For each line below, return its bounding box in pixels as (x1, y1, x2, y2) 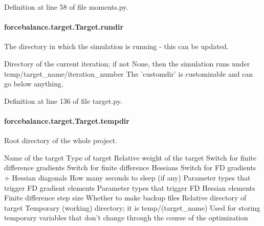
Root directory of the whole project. (4, 135, 117, 146)
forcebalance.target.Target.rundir (4, 21, 124, 32)
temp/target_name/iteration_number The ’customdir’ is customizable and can (4, 68, 253, 79)
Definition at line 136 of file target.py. (4, 95, 122, 106)
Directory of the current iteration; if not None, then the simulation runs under (4, 58, 250, 69)
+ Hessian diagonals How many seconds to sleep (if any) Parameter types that (4, 172, 251, 183)
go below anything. (4, 78, 63, 89)
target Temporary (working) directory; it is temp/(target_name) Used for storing (4, 202, 260, 213)
